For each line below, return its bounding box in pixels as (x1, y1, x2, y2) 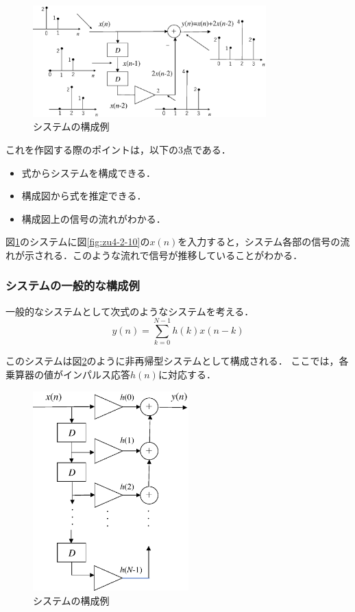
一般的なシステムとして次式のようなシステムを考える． (5, 304, 254, 318)
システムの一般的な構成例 (5, 277, 140, 294)
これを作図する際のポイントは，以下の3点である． (5, 142, 231, 156)
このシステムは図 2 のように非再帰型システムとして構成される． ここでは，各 (5, 354, 349, 368)
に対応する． (158, 367, 216, 382)
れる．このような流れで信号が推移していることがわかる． (43, 247, 303, 262)
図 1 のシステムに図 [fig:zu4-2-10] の (5, 234, 150, 249)
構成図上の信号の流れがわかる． (21, 211, 166, 225)
